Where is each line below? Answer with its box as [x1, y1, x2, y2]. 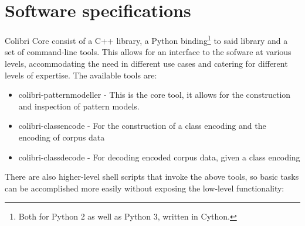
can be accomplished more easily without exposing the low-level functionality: [5, 182, 284, 194]
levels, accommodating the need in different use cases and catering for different [5, 57, 288, 69]
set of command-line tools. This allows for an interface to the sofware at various [5, 46, 292, 58]
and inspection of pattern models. [18, 100, 140, 112]
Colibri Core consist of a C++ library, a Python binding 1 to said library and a [5, 33, 288, 46]
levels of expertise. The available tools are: [5, 69, 157, 81]
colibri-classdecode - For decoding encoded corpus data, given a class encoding [18, 150, 300, 163]
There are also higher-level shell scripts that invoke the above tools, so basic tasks [5, 170, 299, 183]
